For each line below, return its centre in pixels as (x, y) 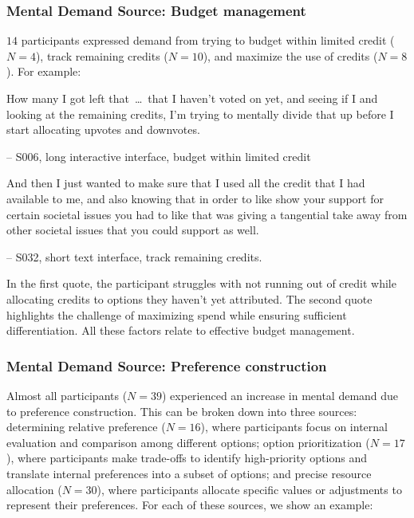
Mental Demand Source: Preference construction (167, 365)
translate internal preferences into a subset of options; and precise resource (189, 473)
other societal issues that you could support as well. (133, 230)
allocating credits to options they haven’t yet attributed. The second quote (189, 298)
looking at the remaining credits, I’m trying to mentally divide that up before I (200, 114)
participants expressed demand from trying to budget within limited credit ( (208, 40)
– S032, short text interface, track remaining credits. (134, 256)
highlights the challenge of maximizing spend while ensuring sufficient (177, 314)
